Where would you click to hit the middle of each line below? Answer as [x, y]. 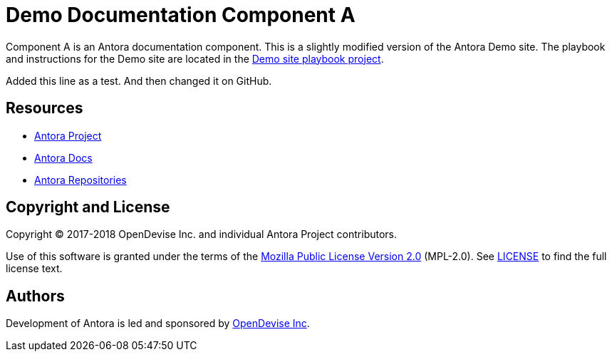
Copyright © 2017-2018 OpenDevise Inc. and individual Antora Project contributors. [202, 234]
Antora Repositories [81, 180]
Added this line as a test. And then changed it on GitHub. [139, 81]
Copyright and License [88, 207]
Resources [45, 108]
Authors [35, 296]
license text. [34, 269]
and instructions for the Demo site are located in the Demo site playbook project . [195, 58]
